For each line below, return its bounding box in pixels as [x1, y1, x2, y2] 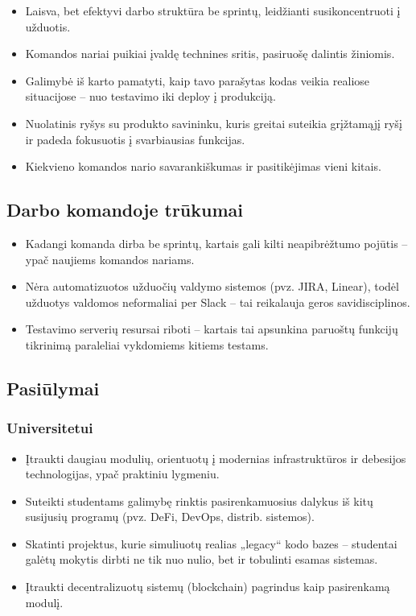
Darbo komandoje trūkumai [6, 197, 243, 222]
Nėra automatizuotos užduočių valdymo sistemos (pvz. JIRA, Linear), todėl [25, 278, 399, 295]
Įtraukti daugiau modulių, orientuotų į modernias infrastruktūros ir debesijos [25, 449, 406, 466]
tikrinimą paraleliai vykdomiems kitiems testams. [25, 336, 269, 353]
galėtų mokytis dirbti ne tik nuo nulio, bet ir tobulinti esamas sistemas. [25, 551, 378, 568]
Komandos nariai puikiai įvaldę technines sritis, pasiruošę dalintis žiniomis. [25, 45, 395, 62]
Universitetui [6, 418, 93, 438]
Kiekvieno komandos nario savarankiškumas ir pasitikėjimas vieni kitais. [25, 158, 381, 175]
